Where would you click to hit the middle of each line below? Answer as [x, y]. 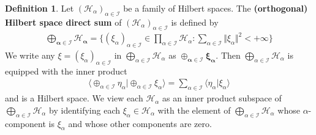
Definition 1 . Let [39, 8]
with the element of [194, 110]
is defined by [195, 22]
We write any [30, 55]
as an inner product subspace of [222, 98]
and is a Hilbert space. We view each [74, 98]
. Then [228, 55]
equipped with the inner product [66, 71]
